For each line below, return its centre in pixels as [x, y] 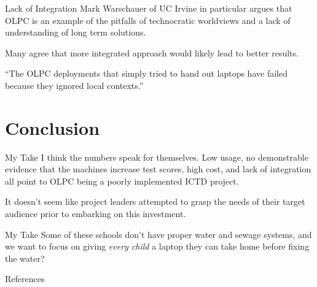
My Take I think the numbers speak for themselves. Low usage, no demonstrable [157, 157]
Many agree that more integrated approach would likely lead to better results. [152, 52]
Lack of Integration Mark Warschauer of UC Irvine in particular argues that [149, 8]
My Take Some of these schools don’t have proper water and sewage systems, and [158, 234]
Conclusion [53, 127]
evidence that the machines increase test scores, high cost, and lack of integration [158, 169]
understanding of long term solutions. [76, 32]
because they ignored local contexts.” [74, 85]
